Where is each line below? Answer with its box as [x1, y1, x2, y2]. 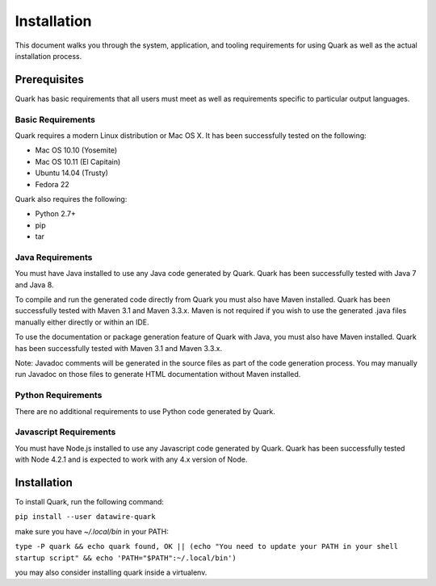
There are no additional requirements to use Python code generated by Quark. [15, 406, 276, 416]
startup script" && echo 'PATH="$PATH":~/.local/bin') [15, 553, 237, 563]
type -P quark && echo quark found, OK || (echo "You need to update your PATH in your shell [15, 542, 399, 551]
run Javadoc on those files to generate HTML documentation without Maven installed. [15, 370, 301, 379]
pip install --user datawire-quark [15, 513, 157, 521]
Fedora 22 [35, 179, 69, 189]
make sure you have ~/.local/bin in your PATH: [15, 526, 169, 536]
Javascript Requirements [15, 426, 116, 437]
